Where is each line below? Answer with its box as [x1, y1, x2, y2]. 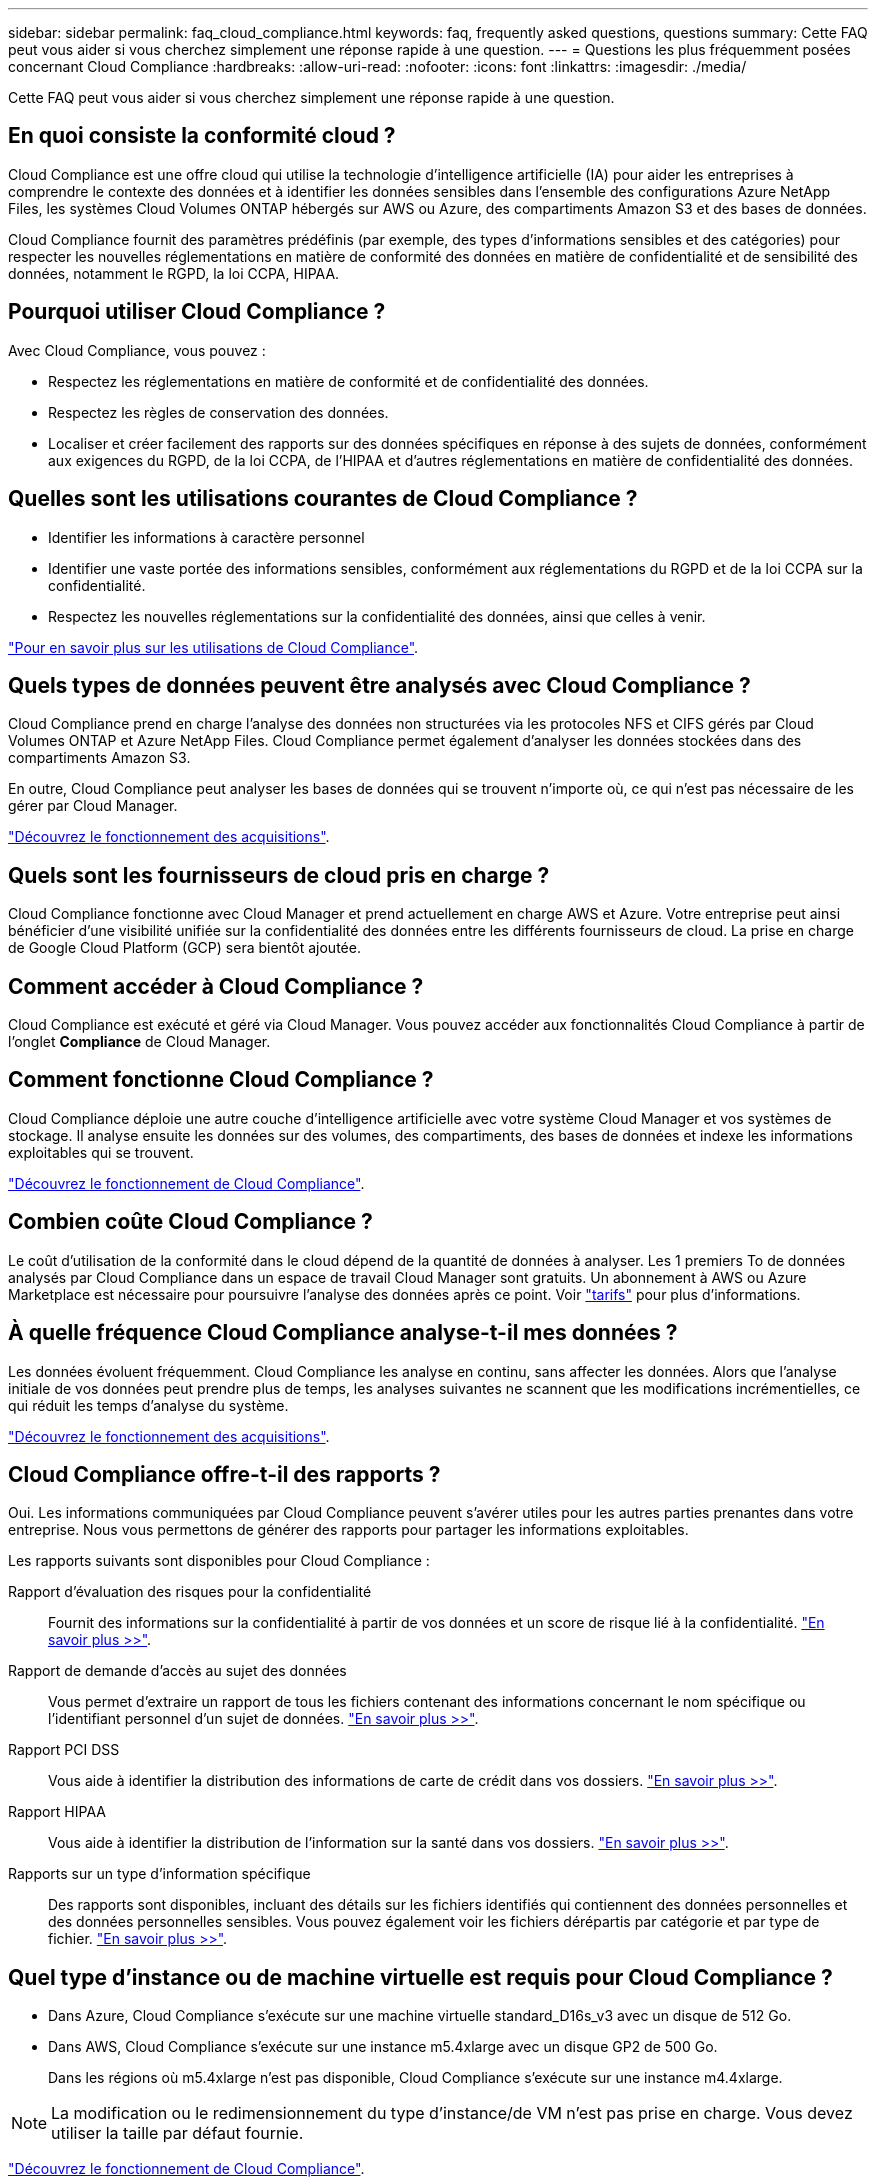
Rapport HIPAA [8, 1803, 106, 1821]
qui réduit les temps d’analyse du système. [8, 1396, 289, 1414]
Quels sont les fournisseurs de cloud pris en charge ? [8, 862, 550, 888]
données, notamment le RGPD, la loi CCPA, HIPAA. [8, 264, 340, 282]
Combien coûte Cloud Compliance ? [8, 1209, 373, 1235]
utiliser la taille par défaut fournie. [51, 2123, 304, 2144]
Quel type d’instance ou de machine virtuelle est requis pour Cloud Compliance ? [8, 1964, 833, 1990]
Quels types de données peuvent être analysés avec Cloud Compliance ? [8, 672, 751, 698]
